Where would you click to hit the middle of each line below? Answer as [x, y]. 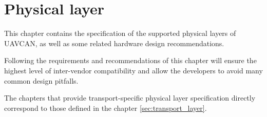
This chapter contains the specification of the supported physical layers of [120, 33]
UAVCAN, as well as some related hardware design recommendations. [114, 43]
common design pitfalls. [41, 80]
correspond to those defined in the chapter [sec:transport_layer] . [106, 108]
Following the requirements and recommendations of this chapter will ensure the [130, 60]
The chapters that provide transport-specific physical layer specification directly [130, 98]
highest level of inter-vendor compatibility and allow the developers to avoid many [133, 70]
